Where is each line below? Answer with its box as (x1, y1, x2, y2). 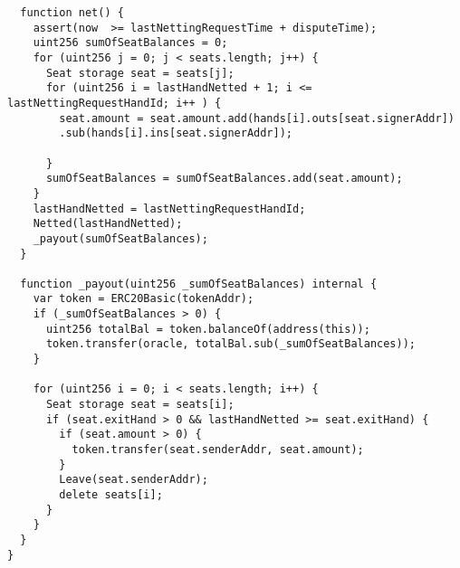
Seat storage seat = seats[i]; (45, 398, 235, 412)
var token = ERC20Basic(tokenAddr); (33, 292, 254, 306)
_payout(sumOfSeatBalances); (33, 232, 208, 245)
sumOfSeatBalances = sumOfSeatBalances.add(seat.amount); (45, 172, 403, 185)
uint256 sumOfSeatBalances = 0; (33, 36, 228, 50)
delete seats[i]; (59, 488, 163, 501)
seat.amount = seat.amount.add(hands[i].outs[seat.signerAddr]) (59, 111, 455, 125)
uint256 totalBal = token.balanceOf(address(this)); (45, 322, 370, 336)
